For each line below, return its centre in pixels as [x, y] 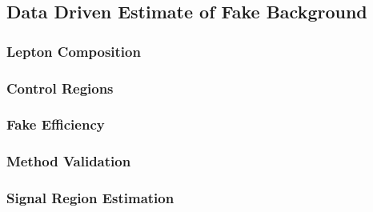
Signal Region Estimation [90, 198]
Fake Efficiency [56, 124]
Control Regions [60, 88]
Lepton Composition [74, 51]
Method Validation [69, 161]
